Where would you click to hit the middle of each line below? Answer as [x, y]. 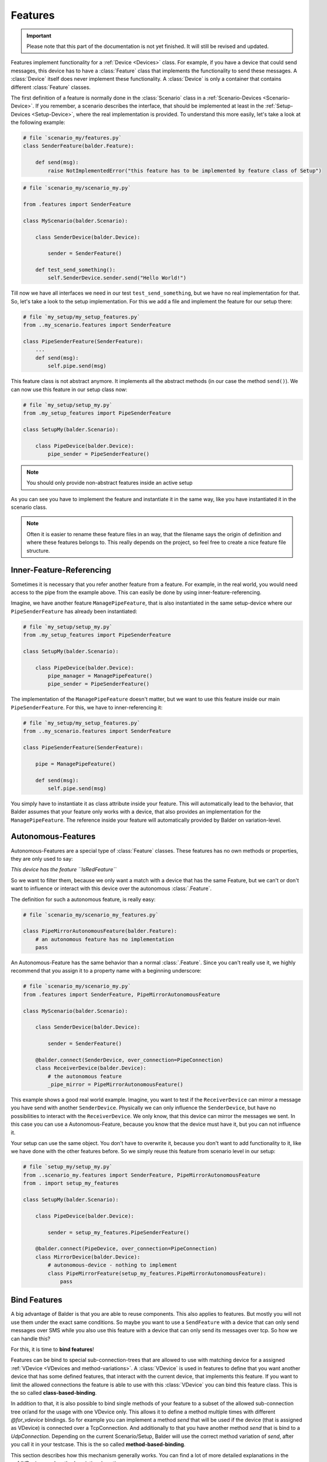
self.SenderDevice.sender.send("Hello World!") [117, 278]
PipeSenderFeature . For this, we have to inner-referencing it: [87, 707]
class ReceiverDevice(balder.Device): [91, 1068]
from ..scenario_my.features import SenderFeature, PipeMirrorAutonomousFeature [142, 1175]
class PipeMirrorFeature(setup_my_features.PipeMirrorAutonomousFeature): [157, 1273]
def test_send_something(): [76, 270]
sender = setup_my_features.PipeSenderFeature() [119, 1232]
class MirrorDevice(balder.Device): [88, 1257]
